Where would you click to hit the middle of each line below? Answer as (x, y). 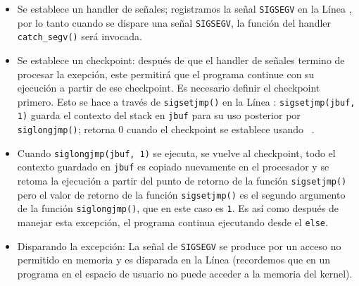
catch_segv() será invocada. (80, 36)
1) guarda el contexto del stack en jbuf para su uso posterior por (159, 115)
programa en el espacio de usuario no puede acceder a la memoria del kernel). (185, 273)
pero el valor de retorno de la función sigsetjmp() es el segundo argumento (181, 194)
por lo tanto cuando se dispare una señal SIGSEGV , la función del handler (174, 22)
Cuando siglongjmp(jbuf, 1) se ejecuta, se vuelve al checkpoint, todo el (176, 153)
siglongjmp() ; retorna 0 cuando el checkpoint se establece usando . (166, 129)
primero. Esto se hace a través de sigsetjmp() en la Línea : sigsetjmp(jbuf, (186, 101)
